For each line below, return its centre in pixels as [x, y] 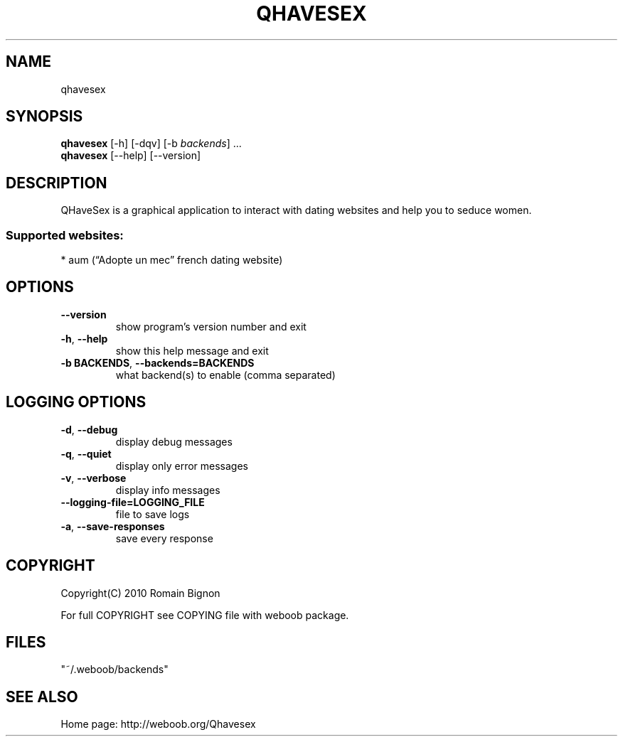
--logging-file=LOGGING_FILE [133, 502]
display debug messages [174, 441]
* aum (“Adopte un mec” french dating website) [172, 260]
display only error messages [182, 466]
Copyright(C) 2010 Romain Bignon [140, 593]
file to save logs [153, 514]
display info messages [168, 490]
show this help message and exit [192, 350]
